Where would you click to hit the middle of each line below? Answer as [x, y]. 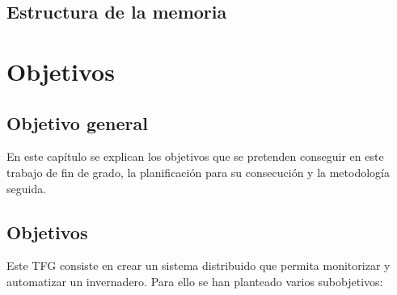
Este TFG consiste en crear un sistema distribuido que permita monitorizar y [198, 265]
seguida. [27, 188]
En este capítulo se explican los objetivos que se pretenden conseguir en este [195, 156]
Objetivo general [77, 122]
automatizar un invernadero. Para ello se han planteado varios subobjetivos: [195, 281]
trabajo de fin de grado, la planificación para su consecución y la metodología [198, 172]
